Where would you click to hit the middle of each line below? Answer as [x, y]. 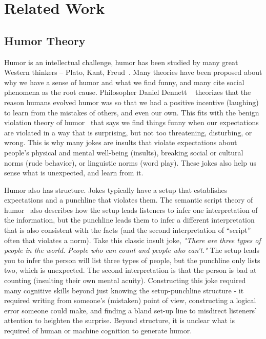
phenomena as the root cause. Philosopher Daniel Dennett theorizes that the [128, 92]
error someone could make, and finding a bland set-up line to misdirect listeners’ [130, 310]
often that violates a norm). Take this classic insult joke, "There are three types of [132, 240]
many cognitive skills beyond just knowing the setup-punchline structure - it [124, 290]
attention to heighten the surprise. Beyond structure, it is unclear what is [119, 320]
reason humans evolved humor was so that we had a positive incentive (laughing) [131, 102]
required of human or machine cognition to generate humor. [98, 331]
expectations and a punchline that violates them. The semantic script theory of [129, 200]
